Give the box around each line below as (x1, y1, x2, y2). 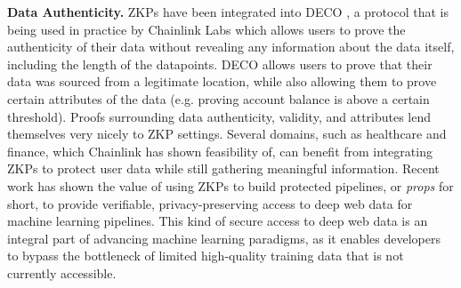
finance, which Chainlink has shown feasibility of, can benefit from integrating (7, 141, 433, 160)
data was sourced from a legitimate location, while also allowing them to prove (7, 72, 437, 91)
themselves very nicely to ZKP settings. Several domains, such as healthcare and (7, 124, 447, 143)
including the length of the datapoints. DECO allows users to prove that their (7, 54, 433, 73)
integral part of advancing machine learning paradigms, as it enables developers (7, 228, 441, 247)
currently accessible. (7, 263, 117, 282)
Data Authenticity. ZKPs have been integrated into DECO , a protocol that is (7, 3, 449, 20)
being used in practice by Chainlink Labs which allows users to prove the (7, 20, 406, 38)
